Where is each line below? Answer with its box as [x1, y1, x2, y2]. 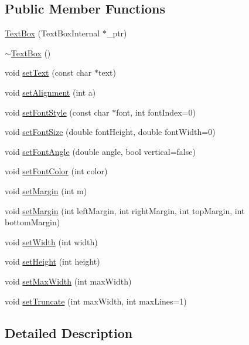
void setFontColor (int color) [5, 165, 108, 177]
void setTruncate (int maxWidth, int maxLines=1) [5, 295, 187, 307]
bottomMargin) [5, 216, 60, 228]
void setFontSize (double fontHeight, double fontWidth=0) [5, 126, 216, 138]
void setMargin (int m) [5, 184, 87, 197]
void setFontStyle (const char [5, 106, 110, 118]
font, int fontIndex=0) [116, 106, 196, 118]
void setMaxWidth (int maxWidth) [5, 275, 132, 287]
